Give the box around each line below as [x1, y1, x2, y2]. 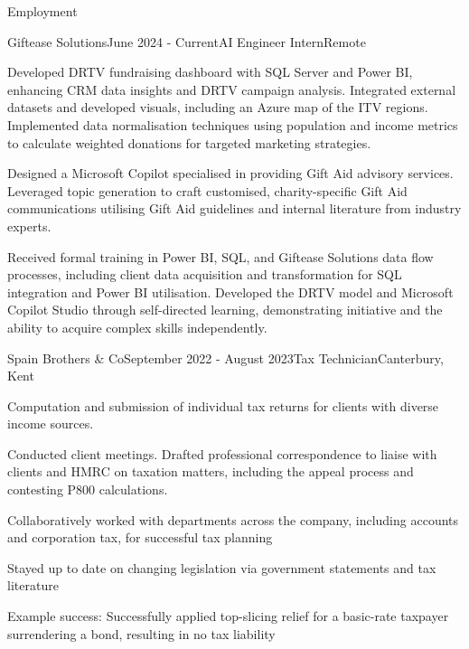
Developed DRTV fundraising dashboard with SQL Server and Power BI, [7, 62, 413, 81]
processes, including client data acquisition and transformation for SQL [7, 265, 402, 284]
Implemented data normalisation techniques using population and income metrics [7, 115, 458, 134]
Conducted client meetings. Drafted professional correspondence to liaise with [7, 444, 437, 463]
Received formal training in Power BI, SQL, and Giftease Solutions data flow [7, 247, 434, 266]
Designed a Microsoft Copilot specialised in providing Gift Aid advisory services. [7, 164, 454, 183]
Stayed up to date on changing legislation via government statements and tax [7, 558, 436, 577]
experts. [7, 216, 52, 235]
